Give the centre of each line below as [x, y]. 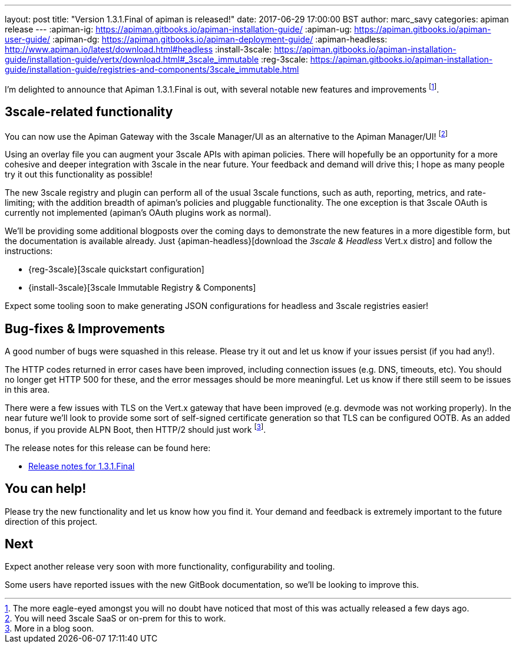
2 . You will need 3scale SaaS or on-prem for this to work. [115, 619]
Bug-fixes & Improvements [85, 328]
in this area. [27, 389]
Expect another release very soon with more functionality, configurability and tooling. [170, 567]
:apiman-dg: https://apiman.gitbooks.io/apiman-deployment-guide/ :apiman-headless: [220, 39]
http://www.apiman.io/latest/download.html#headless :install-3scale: [138, 49]
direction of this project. [51, 521]
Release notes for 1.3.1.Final [82, 466]
